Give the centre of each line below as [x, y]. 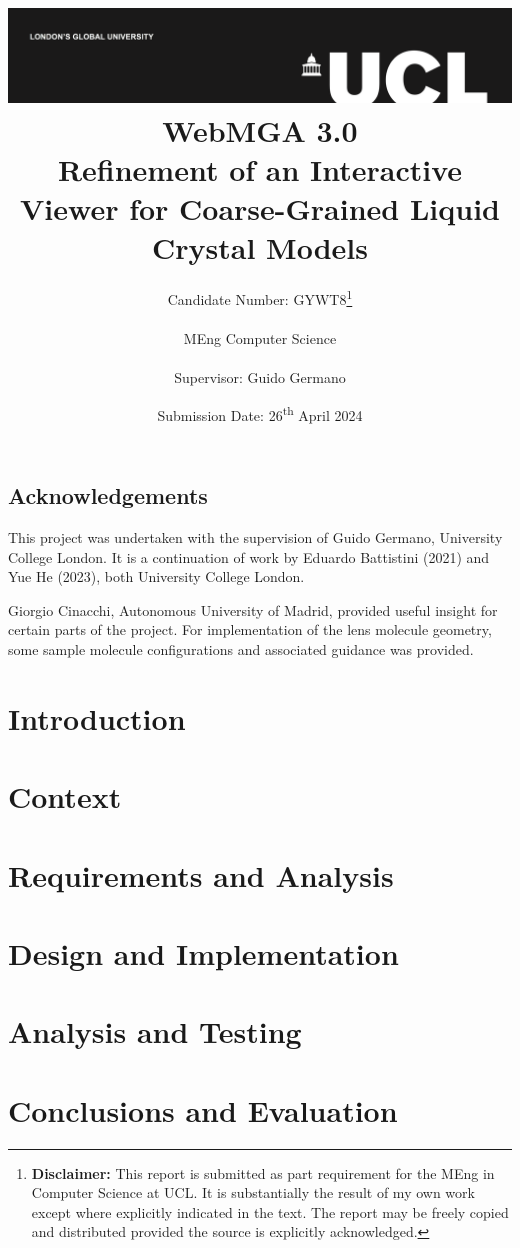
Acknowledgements [108, 495]
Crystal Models [260, 247]
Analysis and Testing [155, 1031]
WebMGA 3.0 [260, 129]
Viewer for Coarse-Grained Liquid [259, 208]
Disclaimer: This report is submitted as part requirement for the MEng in [263, 1172]
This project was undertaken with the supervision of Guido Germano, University [255, 537]
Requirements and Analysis [201, 874]
